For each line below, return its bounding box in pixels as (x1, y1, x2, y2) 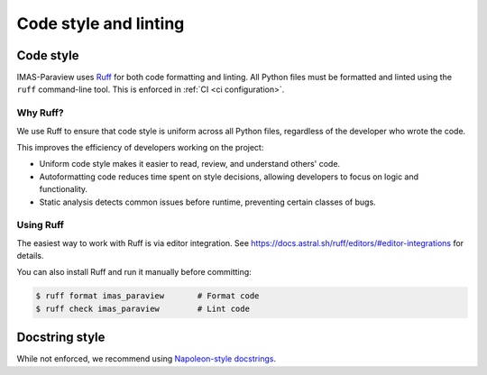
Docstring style (16, 330, 106, 345)
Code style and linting (16, 14, 185, 33)
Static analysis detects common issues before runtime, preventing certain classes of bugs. (39, 197, 376, 207)
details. (16, 251, 44, 261)
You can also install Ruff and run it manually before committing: (16, 267, 252, 278)
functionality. (39, 184, 88, 195)
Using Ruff (16, 219, 65, 232)
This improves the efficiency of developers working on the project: (16, 142, 264, 152)
